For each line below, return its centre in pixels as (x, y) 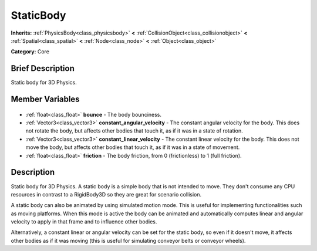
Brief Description (43, 68)
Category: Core (30, 52)
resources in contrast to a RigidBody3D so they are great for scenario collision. (106, 194)
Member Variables (45, 99)
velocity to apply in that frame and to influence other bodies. (84, 222)
